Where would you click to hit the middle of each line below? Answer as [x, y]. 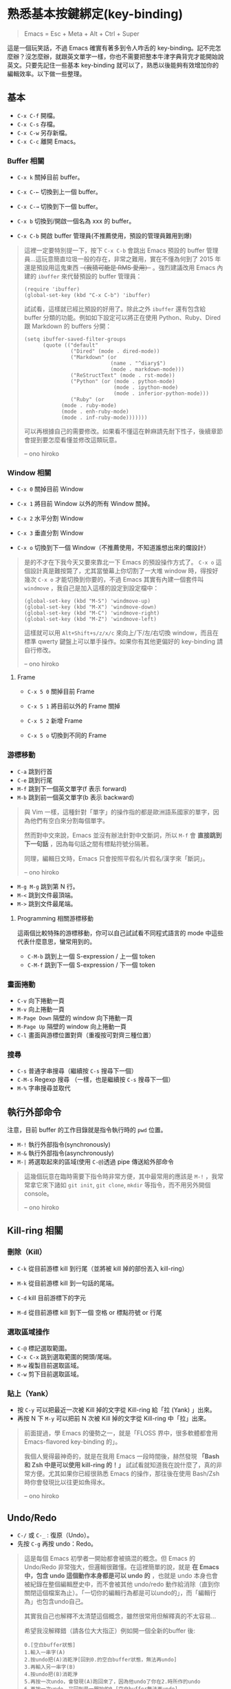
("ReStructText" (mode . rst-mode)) [123, 376]
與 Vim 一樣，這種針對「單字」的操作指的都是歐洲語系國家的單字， [118, 812]
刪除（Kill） [27, 1252]
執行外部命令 [34, 1112]
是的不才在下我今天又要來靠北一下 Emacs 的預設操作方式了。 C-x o [119, 562]
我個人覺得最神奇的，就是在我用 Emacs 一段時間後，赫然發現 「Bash [122, 1456]
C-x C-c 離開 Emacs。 [48, 141]
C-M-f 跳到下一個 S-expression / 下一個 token [91, 965]
